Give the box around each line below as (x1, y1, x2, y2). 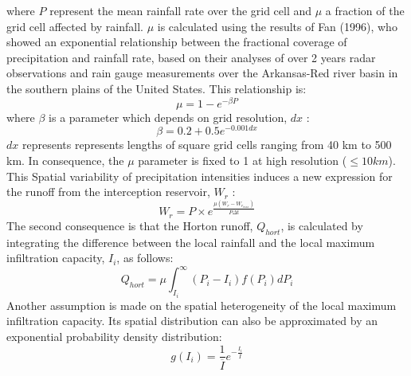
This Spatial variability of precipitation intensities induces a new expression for (6, 167, 393, 184)
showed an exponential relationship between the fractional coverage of (6, 33, 347, 50)
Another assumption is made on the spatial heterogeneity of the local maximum (6, 296, 397, 313)
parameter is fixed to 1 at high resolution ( (138, 151, 347, 168)
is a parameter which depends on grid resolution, (49, 108, 288, 125)
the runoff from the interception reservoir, (6, 183, 210, 200)
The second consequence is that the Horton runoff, (6, 217, 253, 233)
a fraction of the (325, 2, 405, 18)
